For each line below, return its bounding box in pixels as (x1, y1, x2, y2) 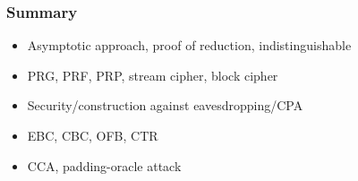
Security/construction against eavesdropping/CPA (27, 96, 303, 115)
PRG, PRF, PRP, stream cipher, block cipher (27, 65, 278, 84)
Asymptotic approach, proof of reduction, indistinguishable (27, 36, 352, 55)
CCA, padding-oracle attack (27, 156, 182, 175)
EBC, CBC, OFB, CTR (27, 126, 158, 144)
